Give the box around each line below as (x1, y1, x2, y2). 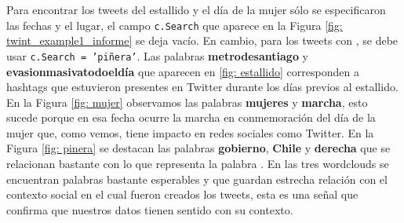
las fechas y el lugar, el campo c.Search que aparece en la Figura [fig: (6, 16, 343, 33)
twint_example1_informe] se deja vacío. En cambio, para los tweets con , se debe (6, 32, 399, 49)
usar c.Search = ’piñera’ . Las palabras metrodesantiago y (6, 47, 308, 64)
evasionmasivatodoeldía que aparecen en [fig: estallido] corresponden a (6, 63, 359, 79)
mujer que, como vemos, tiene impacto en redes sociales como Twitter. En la (6, 124, 374, 141)
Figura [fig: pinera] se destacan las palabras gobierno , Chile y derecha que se (6, 140, 391, 156)
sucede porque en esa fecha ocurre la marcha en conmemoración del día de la (6, 109, 376, 126)
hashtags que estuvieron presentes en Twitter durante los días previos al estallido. (6, 79, 399, 95)
